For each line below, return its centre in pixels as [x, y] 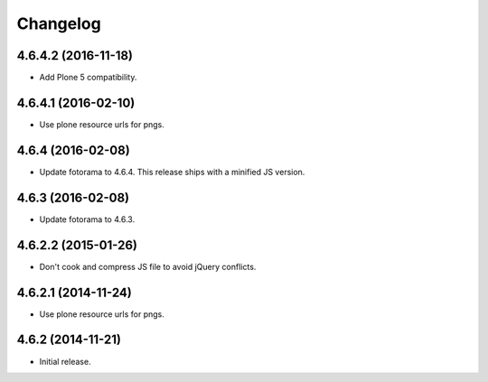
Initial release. [65, 361]
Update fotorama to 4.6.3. [87, 219]
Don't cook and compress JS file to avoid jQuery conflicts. [148, 266]
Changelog [59, 23]
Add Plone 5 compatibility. [88, 78]
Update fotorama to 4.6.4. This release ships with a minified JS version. [172, 172]
